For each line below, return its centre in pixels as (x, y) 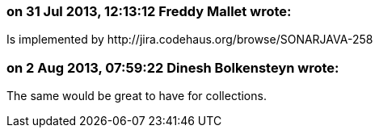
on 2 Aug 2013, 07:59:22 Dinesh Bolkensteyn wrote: (173, 67)
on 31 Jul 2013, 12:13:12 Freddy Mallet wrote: (149, 11)
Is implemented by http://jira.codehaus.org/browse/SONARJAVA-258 (190, 40)
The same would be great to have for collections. (137, 96)
